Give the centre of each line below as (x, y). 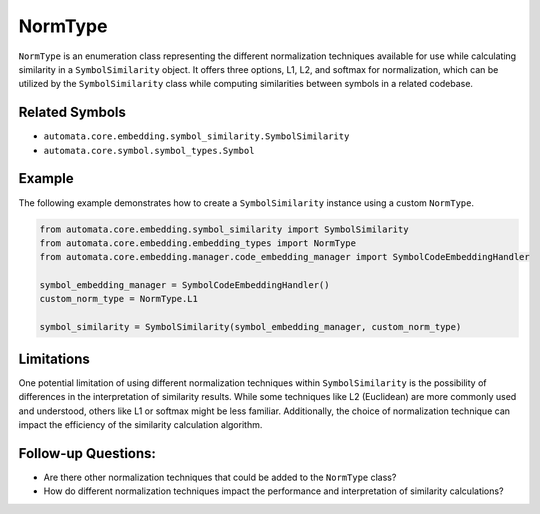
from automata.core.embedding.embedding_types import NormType (198, 243)
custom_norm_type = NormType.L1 (119, 299)
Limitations (54, 358)
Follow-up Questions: (87, 453)
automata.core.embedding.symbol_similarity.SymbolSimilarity (196, 136)
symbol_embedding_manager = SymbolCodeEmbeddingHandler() (184, 285)
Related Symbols (72, 112)
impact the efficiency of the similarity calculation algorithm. (140, 424)
